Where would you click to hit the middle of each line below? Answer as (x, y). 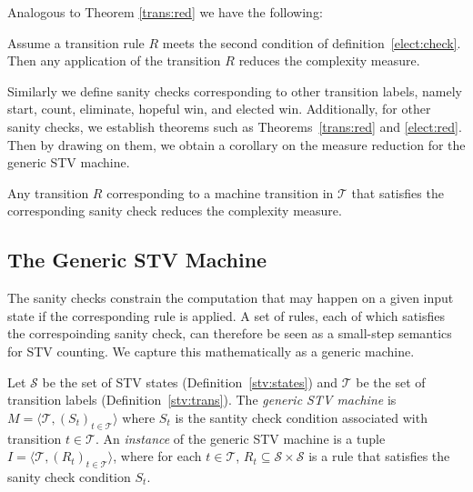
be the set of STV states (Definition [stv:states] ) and (190, 382)
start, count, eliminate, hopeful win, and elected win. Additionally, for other (219, 109)
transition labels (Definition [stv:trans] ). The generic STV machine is (202, 400)
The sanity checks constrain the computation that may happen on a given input (231, 298)
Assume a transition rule (76, 42)
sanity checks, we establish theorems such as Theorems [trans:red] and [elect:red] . (235, 126)
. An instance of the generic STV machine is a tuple (240, 438)
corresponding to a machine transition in (220, 192)
